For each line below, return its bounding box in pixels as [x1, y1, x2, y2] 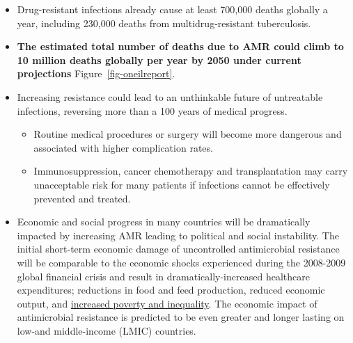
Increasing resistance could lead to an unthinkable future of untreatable [17, 89, 323, 104]
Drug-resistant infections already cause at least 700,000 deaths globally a [17, 2, 328, 16]
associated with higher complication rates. [33, 140, 213, 154]
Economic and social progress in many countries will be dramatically [17, 214, 311, 229]
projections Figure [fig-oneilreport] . [17, 66, 175, 81]
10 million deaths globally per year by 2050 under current [17, 52, 301, 67]
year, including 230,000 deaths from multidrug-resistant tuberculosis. [17, 15, 311, 30]
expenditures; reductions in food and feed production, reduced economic [17, 282, 325, 297]
